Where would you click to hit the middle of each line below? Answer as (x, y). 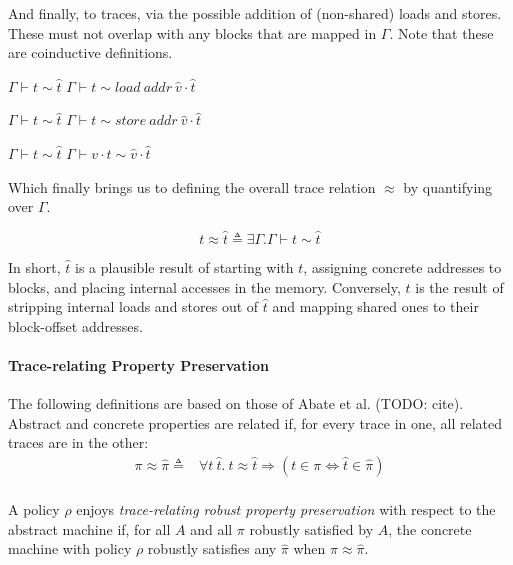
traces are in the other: (78, 442)
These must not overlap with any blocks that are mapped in (192, 32)
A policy (34, 508)
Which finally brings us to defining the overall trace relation (192, 186)
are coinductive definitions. (90, 52)
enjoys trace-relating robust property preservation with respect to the (286, 508)
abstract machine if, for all (89, 528)
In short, (34, 266)
